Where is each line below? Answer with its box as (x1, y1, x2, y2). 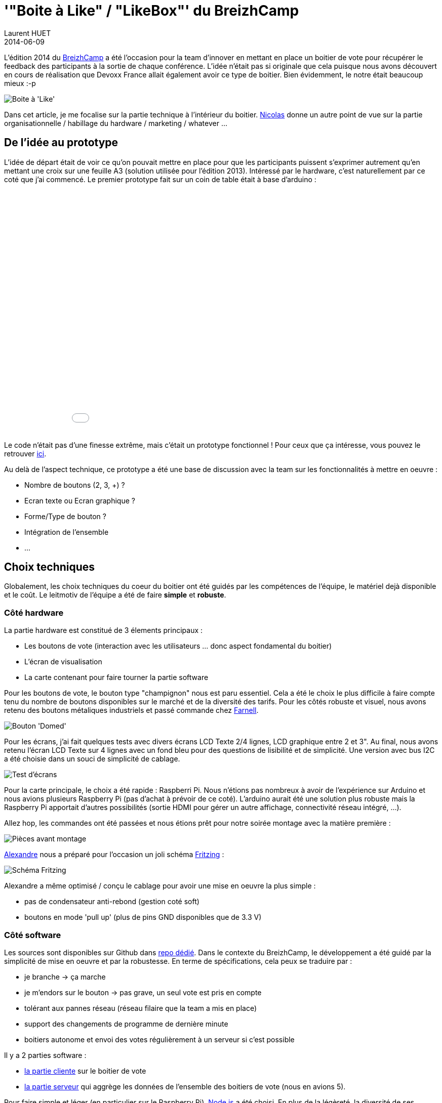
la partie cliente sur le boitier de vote (24, 1066, 146, 1075)
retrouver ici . (4, 449, 47, 458)
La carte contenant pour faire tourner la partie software (24, 673, 209, 682)
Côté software (4, 929, 61, 940)
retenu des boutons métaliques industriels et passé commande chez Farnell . (4, 706, 259, 715)
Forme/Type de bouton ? (24, 512, 106, 521)
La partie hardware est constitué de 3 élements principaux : (4, 626, 203, 635)
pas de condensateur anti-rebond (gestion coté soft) (24, 897, 199, 906)
